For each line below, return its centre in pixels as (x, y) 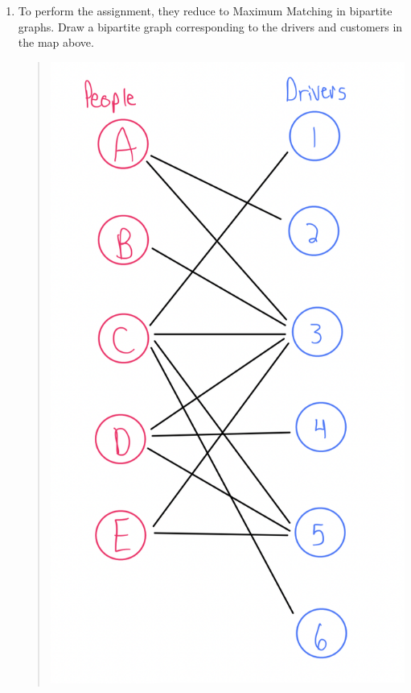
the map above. (56, 42)
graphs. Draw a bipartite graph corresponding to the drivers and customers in (210, 26)
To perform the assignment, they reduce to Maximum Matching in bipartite (205, 10)
